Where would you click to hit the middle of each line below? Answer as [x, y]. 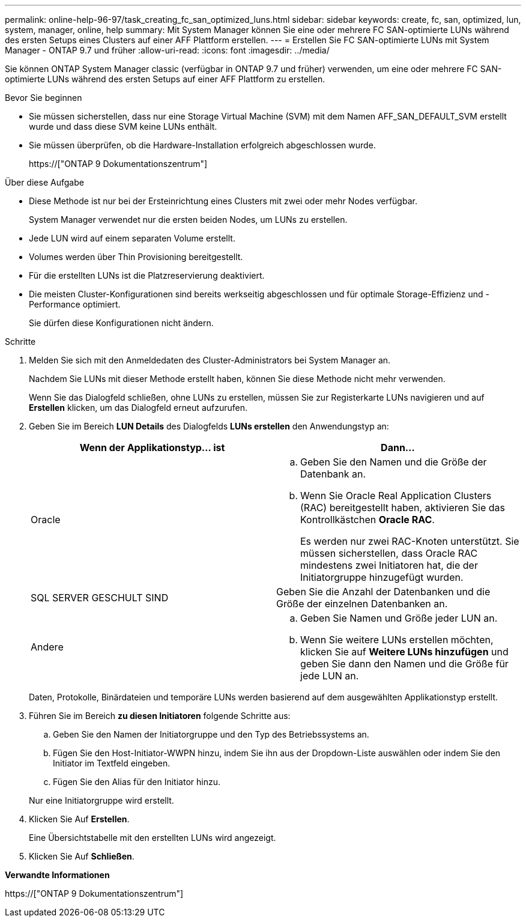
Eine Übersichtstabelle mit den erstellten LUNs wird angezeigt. [153, 838]
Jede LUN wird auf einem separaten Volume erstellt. [132, 238]
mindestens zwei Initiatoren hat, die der [389, 565]
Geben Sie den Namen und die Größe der [394, 462]
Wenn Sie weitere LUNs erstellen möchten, [397, 640]
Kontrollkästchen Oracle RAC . [367, 520]
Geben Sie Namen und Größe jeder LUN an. [399, 618]
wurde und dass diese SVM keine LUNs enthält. [123, 126]
